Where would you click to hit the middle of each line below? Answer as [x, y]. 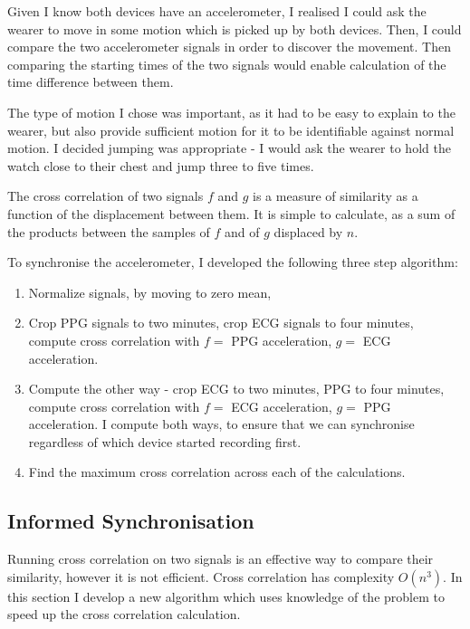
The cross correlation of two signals [106, 196]
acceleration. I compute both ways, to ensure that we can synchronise [221, 424]
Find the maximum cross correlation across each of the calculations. [217, 472]
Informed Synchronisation [131, 521]
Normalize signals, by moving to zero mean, [150, 292]
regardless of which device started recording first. [165, 441]
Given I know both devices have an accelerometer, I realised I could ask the [217, 11]
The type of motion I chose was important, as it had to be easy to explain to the [231, 112]
